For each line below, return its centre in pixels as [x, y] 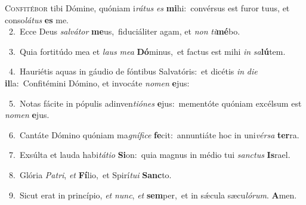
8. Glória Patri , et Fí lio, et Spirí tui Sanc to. [90, 174]
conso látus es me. [37, 19]
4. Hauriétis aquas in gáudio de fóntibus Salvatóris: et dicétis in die [133, 71]
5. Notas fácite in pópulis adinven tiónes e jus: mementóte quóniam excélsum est [155, 103]
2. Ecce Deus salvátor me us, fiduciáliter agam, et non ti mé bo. [124, 31]
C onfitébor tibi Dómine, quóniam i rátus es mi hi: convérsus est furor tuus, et [147, 8]
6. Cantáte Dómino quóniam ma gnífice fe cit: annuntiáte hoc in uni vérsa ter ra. [154, 134]
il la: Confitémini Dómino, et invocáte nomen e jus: [97, 83]
